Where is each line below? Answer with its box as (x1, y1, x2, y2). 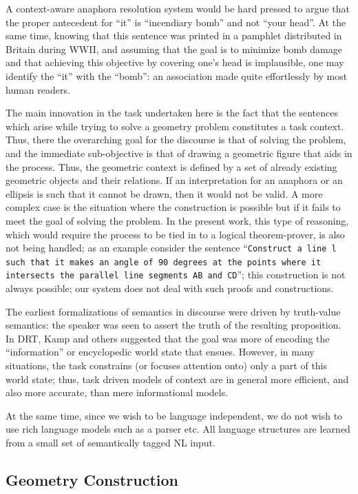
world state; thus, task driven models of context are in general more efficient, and (6, 371, 349, 386)
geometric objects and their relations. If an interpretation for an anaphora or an (6, 173, 343, 187)
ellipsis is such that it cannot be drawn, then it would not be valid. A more (6, 186, 323, 200)
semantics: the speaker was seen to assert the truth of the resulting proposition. (6, 318, 341, 332)
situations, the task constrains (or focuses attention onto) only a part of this (6, 358, 328, 373)
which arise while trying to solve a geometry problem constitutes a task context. (6, 119, 344, 133)
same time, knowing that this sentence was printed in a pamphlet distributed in (6, 28, 342, 43)
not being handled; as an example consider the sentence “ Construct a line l (6, 240, 337, 255)
